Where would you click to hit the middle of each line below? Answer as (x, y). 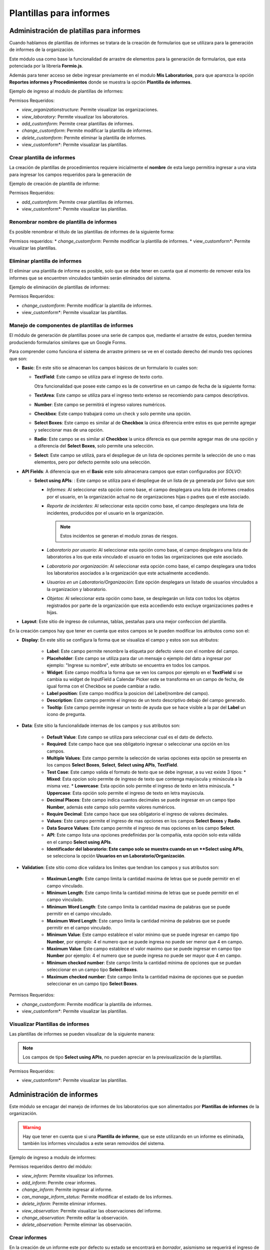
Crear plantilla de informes (42, 157)
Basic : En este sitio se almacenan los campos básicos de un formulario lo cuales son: (110, 367)
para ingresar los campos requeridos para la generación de (70, 174)
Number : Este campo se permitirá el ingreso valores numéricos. (100, 404)
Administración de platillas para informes (75, 31)
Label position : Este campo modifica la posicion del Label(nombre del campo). (128, 693)
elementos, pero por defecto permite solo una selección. (92, 462)
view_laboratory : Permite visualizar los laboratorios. (75, 116)
